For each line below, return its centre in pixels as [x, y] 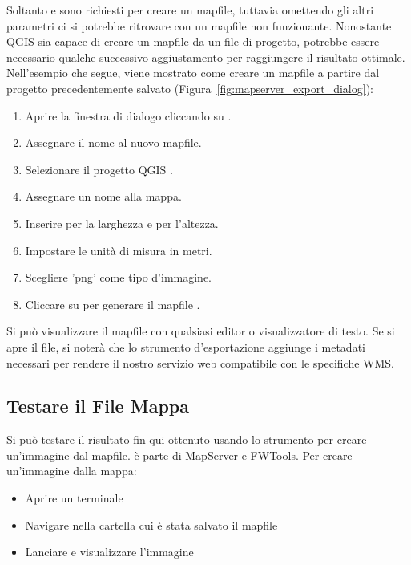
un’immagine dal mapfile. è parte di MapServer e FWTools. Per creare [179, 455]
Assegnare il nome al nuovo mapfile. [113, 142]
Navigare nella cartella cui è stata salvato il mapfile [151, 524]
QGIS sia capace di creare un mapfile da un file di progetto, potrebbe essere [193, 41]
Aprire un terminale [74, 498]
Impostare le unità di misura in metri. [119, 250]
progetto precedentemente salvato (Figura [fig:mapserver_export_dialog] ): [190, 88]
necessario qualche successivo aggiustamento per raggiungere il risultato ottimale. [206, 57]
